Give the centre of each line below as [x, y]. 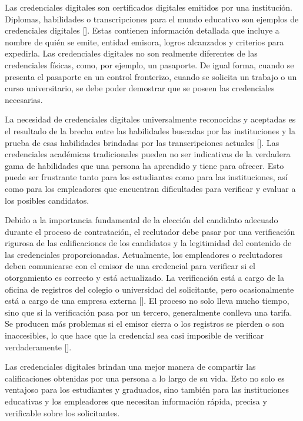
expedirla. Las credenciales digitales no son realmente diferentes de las [131, 53]
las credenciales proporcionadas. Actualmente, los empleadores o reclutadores [144, 254]
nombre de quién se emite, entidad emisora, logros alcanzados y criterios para [144, 42]
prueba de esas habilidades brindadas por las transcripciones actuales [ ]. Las [142, 142]
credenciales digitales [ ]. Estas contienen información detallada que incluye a [142, 30]
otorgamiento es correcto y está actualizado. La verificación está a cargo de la [144, 278]
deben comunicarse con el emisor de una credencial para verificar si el [130, 266]
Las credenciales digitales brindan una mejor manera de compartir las [130, 367]
